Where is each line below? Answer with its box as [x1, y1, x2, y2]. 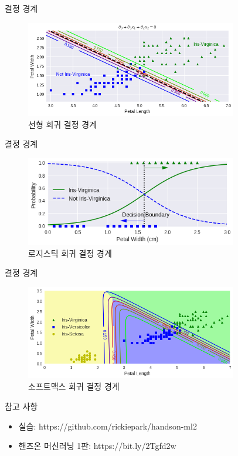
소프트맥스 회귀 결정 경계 [28, 380, 120, 392]
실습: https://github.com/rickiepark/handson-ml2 [18, 420, 197, 432]
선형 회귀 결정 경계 [28, 118, 97, 130]
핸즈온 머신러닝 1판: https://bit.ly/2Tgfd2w [18, 440, 176, 452]
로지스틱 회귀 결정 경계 [28, 247, 112, 259]
